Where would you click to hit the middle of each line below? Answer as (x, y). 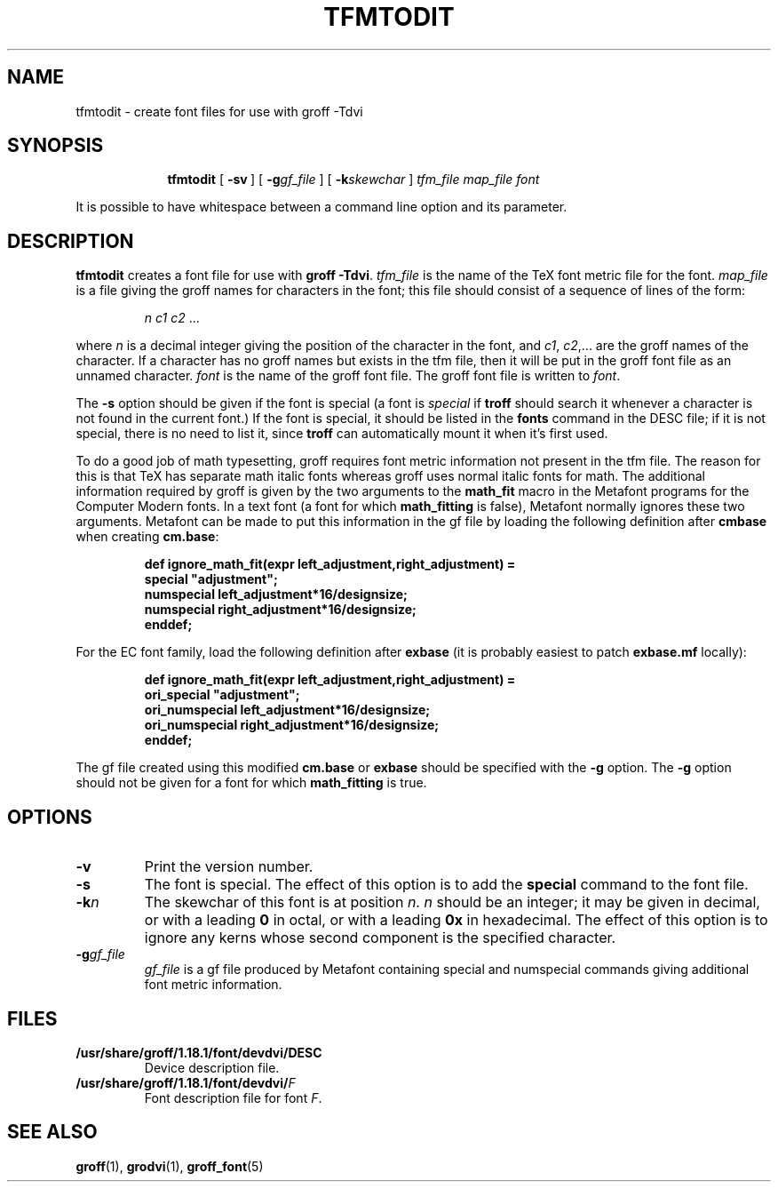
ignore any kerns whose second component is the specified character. (380, 938)
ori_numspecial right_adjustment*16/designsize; (292, 725)
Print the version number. (229, 867)
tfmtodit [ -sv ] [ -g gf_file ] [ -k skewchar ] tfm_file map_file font (353, 180)
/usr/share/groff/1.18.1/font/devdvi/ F (186, 1082)
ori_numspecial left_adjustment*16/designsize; (287, 710)
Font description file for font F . (233, 1097)
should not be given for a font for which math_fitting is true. (251, 783)
